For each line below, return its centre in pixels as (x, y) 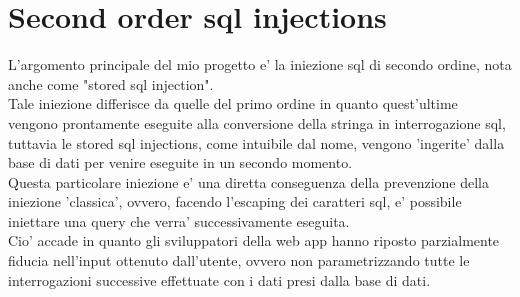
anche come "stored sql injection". (111, 83)
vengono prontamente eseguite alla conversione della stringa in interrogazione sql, (257, 122)
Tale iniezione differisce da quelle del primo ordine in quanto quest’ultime (233, 103)
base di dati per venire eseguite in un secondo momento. (180, 162)
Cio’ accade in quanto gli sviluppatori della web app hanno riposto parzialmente (254, 240)
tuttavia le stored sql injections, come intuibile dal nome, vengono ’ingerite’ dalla (256, 142)
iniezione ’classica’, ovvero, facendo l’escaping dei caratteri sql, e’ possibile (235, 201)
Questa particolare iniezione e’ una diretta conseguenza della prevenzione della (248, 181)
